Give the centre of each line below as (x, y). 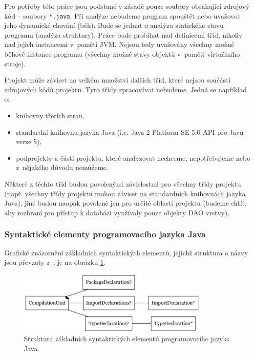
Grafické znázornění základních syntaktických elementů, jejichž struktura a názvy (126, 252)
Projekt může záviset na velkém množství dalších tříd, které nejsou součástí (117, 80)
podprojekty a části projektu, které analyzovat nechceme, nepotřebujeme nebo (133, 157)
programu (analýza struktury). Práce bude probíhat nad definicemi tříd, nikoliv (124, 34)
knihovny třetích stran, (50, 115)
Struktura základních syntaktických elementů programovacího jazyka (127, 339)
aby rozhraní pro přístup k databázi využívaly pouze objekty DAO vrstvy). (117, 212)
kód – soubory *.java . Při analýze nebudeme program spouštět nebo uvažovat (122, 15)
